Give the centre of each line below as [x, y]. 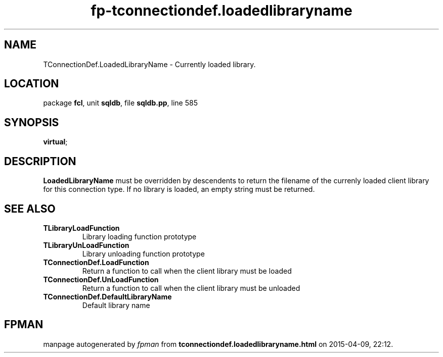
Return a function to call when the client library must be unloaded [191, 288]
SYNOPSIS [32, 122]
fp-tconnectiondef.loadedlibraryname [221, 11]
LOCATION [32, 84]
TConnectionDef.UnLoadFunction [101, 279]
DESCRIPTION [40, 161]
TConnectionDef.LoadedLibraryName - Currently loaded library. [149, 64]
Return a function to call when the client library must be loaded [187, 271]
